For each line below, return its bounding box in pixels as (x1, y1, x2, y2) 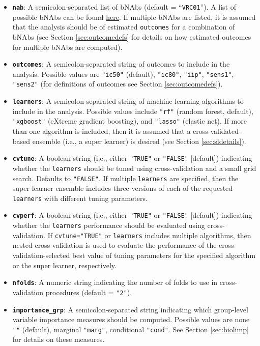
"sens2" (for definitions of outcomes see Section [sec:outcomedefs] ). (12, 78, 223, 89)
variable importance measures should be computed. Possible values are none (12, 314, 250, 325)
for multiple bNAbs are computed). (12, 41, 123, 52)
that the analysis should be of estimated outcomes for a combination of (12, 21, 235, 32)
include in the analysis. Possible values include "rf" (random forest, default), (12, 105, 253, 116)
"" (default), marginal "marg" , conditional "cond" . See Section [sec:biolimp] (12, 324, 249, 334)
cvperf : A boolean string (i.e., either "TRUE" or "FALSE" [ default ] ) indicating (12, 210, 252, 220)
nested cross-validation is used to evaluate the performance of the (12, 240, 217, 250)
